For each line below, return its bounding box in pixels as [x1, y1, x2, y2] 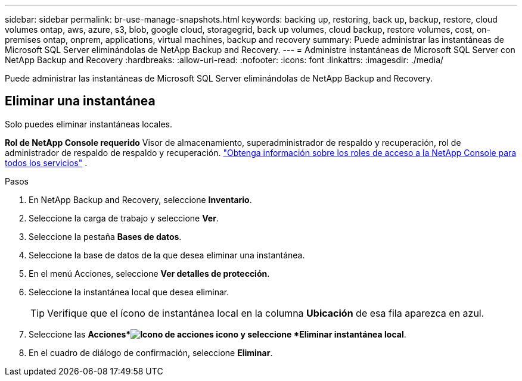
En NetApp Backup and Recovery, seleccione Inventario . [29, 194, 252, 205]
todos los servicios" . [5, 157, 88, 168]
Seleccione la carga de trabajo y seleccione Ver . [29, 213, 219, 223]
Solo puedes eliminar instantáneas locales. [5, 118, 172, 129]
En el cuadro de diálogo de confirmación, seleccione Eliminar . [29, 347, 273, 358]
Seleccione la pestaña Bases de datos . [29, 231, 182, 242]
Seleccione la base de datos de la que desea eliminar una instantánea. [29, 249, 305, 260]
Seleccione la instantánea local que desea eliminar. [29, 286, 229, 297]
